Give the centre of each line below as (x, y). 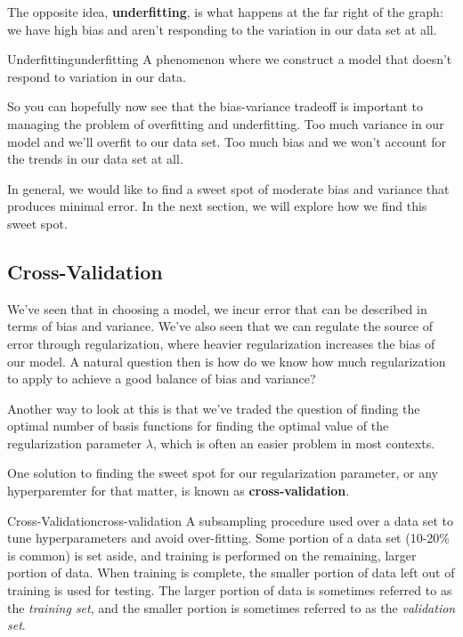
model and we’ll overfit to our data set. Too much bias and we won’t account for (227, 141)
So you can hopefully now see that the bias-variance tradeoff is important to (215, 106)
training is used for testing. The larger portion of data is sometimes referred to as (230, 590)
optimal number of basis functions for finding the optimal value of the (198, 426)
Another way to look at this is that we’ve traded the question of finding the (214, 408)
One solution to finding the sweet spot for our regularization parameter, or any (223, 473)
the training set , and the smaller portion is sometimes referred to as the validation (231, 607)
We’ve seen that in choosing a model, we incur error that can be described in (217, 308)
